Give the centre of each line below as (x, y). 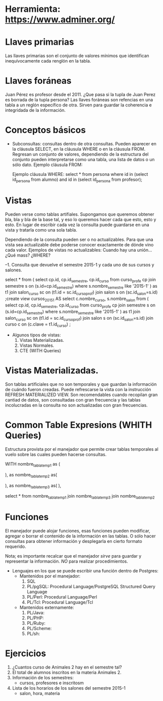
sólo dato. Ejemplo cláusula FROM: (47, 165)
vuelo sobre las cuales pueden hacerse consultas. (56, 454)
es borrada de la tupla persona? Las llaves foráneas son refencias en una (79, 100)
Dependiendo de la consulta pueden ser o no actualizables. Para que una (79, 239)
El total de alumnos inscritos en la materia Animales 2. (67, 672)
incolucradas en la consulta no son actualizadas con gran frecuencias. (77, 405)
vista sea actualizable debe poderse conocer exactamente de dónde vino (79, 244)
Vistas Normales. (37, 345)
